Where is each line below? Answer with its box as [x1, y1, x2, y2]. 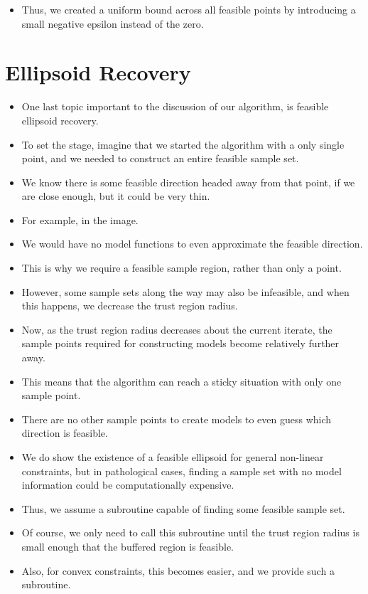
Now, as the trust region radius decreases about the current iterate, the [21, 322, 332, 336]
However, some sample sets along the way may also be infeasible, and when [21, 284, 350, 299]
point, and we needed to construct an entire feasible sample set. [21, 151, 299, 166]
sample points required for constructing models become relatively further [21, 336, 340, 351]
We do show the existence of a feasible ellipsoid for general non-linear [21, 450, 324, 464]
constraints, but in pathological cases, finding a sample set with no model [21, 463, 342, 478]
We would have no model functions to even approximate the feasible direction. [21, 236, 363, 251]
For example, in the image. [21, 212, 139, 227]
